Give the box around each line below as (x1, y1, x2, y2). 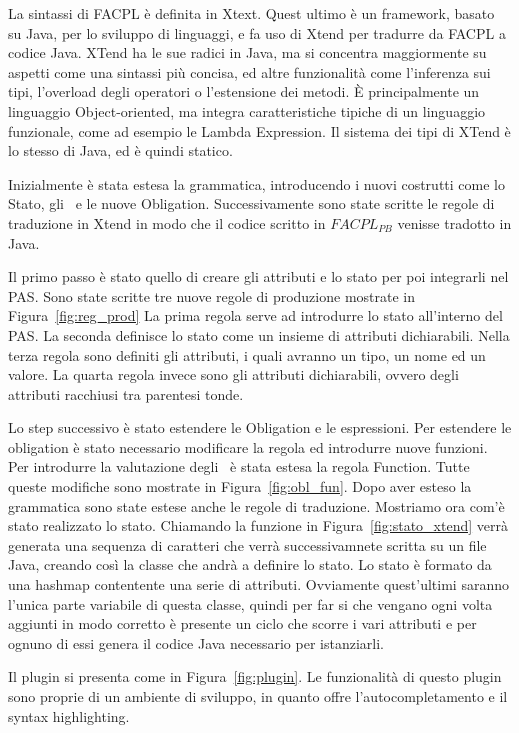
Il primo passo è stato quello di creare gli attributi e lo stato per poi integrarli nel (8, 266, 509, 287)
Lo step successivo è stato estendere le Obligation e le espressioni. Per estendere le (8, 417, 512, 438)
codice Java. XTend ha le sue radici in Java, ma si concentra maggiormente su (8, 42, 487, 63)
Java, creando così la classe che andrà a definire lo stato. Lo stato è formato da (8, 554, 492, 575)
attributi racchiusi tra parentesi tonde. (8, 383, 244, 404)
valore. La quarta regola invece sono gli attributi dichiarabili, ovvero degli (8, 364, 459, 385)
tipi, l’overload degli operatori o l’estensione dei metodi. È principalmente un (8, 81, 480, 102)
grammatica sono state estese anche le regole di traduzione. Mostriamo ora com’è (8, 495, 505, 516)
